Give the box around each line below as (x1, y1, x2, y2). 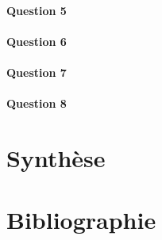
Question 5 (6, 2, 67, 18)
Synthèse (6, 141, 106, 173)
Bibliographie (6, 204, 156, 236)
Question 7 (6, 63, 67, 80)
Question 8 (6, 95, 67, 112)
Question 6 (6, 32, 67, 49)
